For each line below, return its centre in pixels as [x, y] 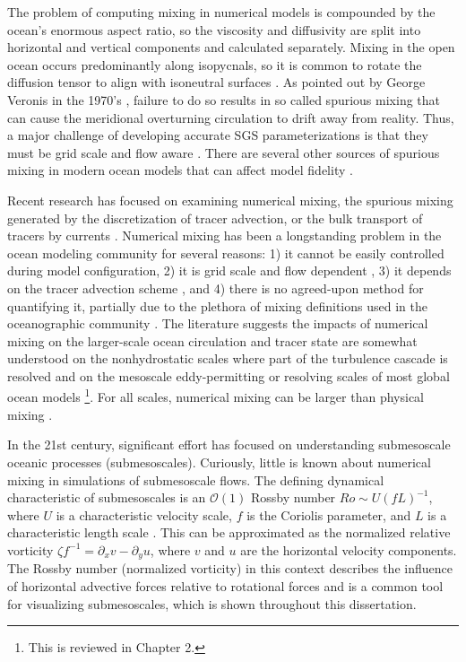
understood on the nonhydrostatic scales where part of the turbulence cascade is [228, 358]
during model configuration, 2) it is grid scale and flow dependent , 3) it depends [229, 270]
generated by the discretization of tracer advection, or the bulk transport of [215, 218]
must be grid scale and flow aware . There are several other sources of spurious [224, 152]
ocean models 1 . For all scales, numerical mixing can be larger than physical [216, 396]
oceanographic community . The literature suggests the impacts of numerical [218, 323]
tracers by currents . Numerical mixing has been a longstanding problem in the [224, 235]
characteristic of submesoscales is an [107, 497]
